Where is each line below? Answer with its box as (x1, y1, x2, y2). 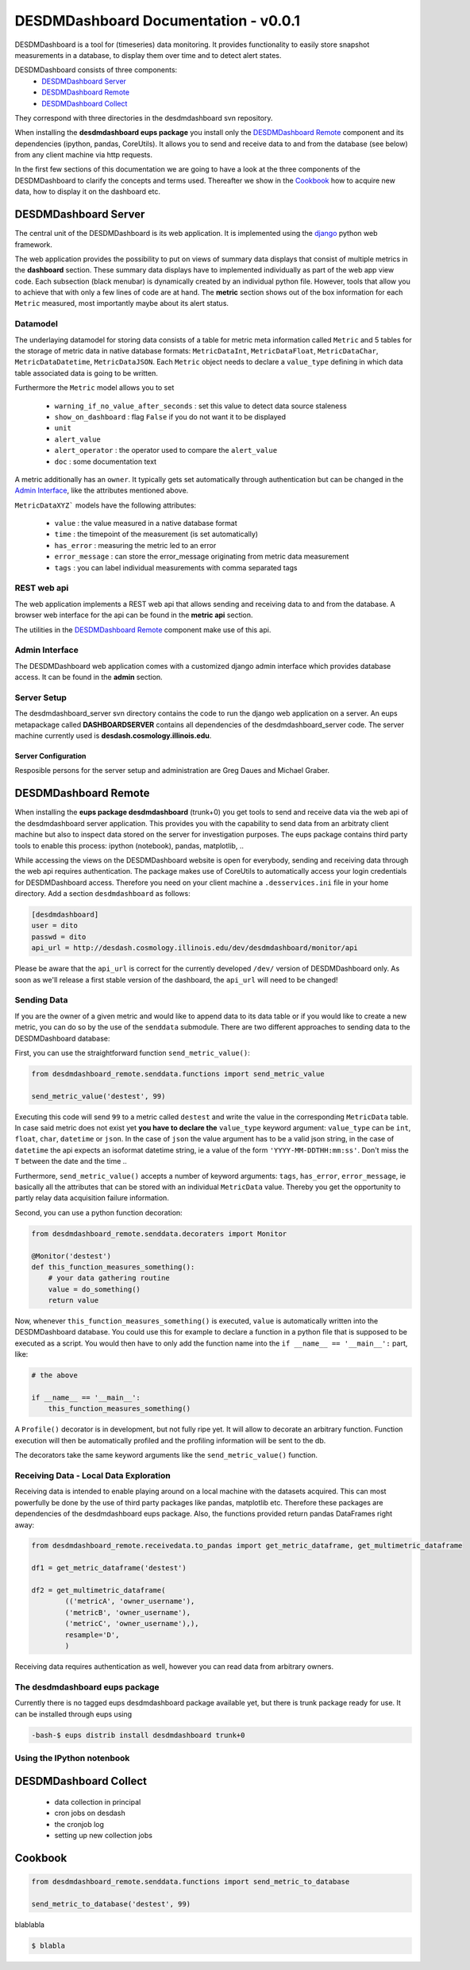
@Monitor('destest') (31, 1251, 111, 1261)
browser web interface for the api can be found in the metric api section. (14, 610, 253, 620)
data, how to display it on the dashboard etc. (14, 187, 161, 196)
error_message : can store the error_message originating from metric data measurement (54, 552, 349, 562)
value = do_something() (48, 1284, 141, 1294)
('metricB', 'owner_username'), (64, 1608, 191, 1617)
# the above (31, 1371, 79, 1380)
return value (48, 1296, 99, 1305)
